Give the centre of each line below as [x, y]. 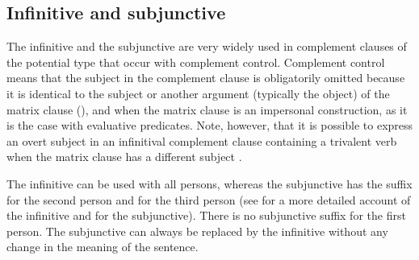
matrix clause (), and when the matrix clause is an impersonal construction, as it [207, 109]
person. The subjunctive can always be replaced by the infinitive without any [197, 231]
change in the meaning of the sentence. [103, 247]
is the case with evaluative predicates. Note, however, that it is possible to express [210, 125]
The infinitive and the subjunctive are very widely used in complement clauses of [207, 46]
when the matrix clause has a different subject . [124, 157]
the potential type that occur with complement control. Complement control [196, 62]
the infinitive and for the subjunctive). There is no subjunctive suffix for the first [206, 215]
